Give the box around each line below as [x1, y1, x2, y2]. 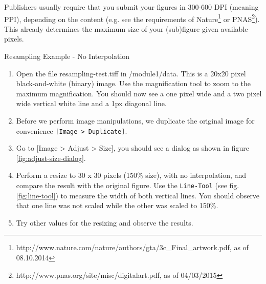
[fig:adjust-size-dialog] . [16, 152, 86, 163]
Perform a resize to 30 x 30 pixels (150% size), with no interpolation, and [16, 170, 247, 180]
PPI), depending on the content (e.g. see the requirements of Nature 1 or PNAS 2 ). [4, 12, 260, 24]
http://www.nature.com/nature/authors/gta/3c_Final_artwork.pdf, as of [16, 242, 249, 253]
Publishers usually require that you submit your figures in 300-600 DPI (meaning [4, 2, 259, 12]
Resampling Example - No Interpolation [4, 51, 130, 62]
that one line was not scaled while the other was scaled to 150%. [16, 200, 218, 211]
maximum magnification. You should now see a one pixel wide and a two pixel [16, 88, 262, 98]
